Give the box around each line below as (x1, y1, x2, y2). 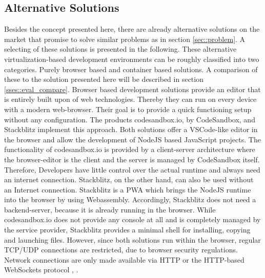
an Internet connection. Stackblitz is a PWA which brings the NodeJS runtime (4, 184, 251, 195)
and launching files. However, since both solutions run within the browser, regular (4, 234, 261, 245)
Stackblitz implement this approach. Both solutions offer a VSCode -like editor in (4, 124, 258, 135)
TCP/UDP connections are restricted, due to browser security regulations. (4, 244, 238, 255)
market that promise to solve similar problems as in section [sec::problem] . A (4, 33, 246, 44)
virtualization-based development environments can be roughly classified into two (4, 53, 259, 64)
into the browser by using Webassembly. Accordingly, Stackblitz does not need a (4, 194, 256, 205)
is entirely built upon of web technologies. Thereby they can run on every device (4, 94, 257, 104)
